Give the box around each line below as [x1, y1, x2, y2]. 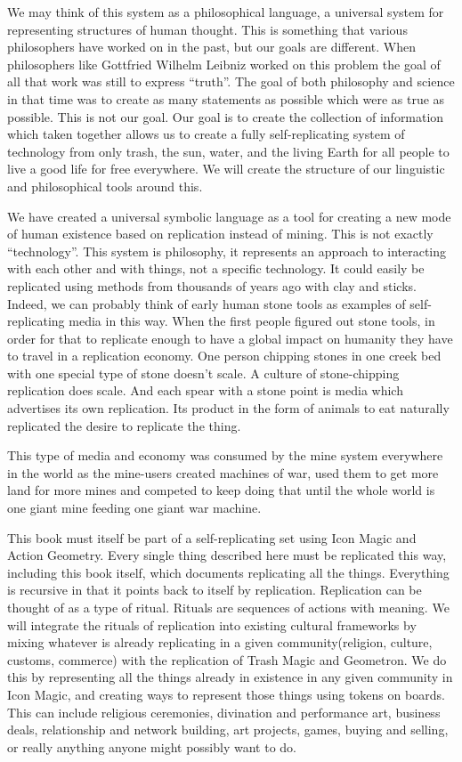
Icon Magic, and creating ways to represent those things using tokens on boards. [7, 685, 445, 703]
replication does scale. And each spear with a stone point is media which [7, 381, 403, 400]
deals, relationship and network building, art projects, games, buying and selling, [7, 720, 449, 739]
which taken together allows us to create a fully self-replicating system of [7, 125, 405, 143]
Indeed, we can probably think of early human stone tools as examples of [7, 294, 406, 312]
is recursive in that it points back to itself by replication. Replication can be [7, 580, 422, 599]
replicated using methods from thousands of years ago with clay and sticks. [7, 276, 417, 295]
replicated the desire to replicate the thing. [7, 416, 241, 434]
